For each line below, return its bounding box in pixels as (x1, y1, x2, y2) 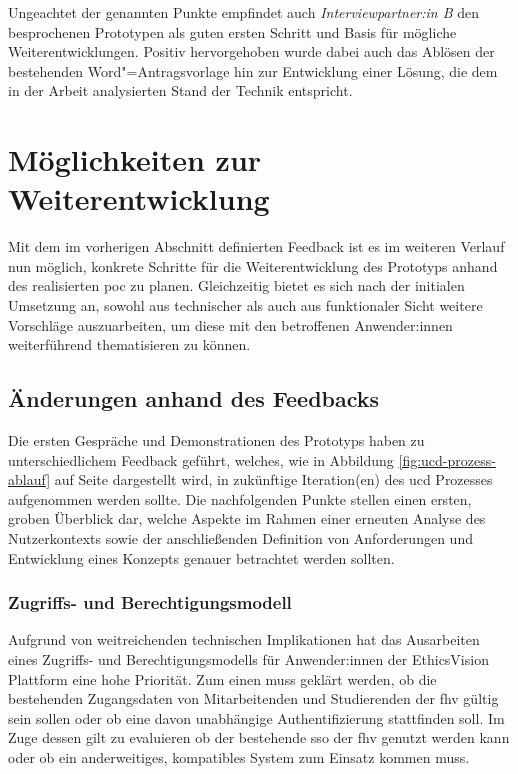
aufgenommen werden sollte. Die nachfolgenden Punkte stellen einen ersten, (8, 488, 472, 509)
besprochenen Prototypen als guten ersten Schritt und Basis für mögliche (8, 21, 457, 42)
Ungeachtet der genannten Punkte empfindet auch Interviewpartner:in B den (8, 2, 480, 22)
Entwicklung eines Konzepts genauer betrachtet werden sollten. (8, 547, 395, 568)
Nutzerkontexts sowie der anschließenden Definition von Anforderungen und (8, 528, 473, 549)
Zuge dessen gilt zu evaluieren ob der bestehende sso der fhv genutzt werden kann (8, 727, 510, 748)
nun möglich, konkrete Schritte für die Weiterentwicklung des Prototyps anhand (8, 255, 498, 276)
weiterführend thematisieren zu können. (8, 334, 251, 355)
